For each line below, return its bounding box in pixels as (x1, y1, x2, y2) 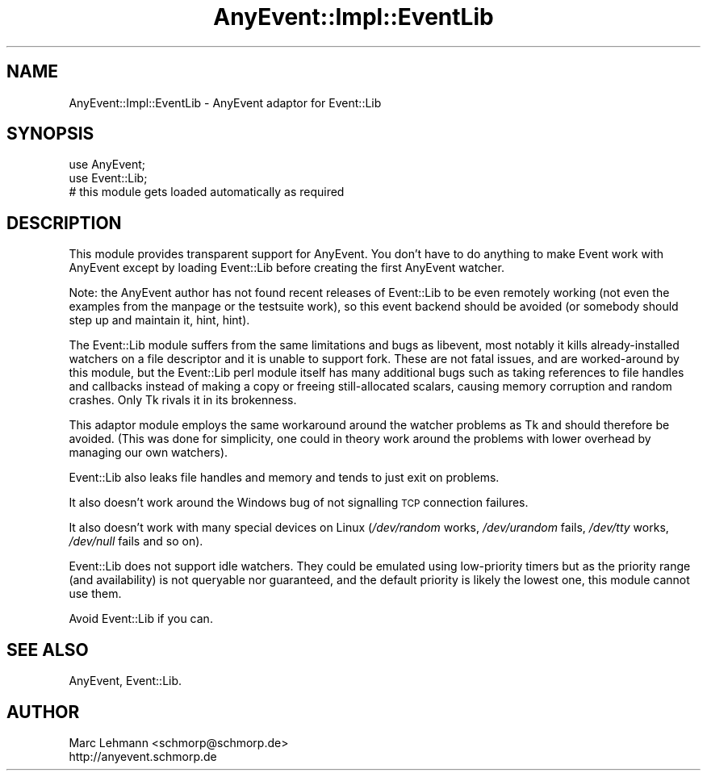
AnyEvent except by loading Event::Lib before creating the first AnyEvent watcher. (69, 261, 504, 275)
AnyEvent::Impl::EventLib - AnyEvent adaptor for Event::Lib (69, 95, 382, 110)
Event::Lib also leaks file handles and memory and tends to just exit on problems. (69, 470, 500, 485)
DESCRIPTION (6, 212, 122, 233)
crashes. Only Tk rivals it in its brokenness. (69, 393, 297, 407)
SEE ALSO (6, 639, 89, 660)
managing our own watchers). (69, 445, 228, 460)
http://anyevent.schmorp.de (69, 749, 217, 763)
